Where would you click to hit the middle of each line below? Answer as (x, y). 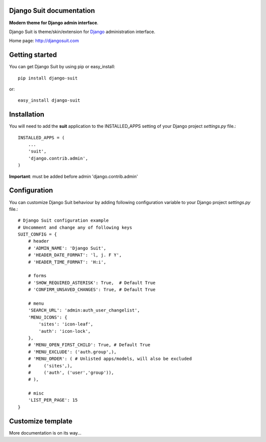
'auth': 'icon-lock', (65, 331)
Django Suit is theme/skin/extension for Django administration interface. (82, 32)
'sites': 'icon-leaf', (66, 324)
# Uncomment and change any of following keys (75, 227)
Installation (27, 114)
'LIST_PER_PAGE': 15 (53, 400)
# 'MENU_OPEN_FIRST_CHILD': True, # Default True (89, 345)
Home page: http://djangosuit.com (44, 41)
